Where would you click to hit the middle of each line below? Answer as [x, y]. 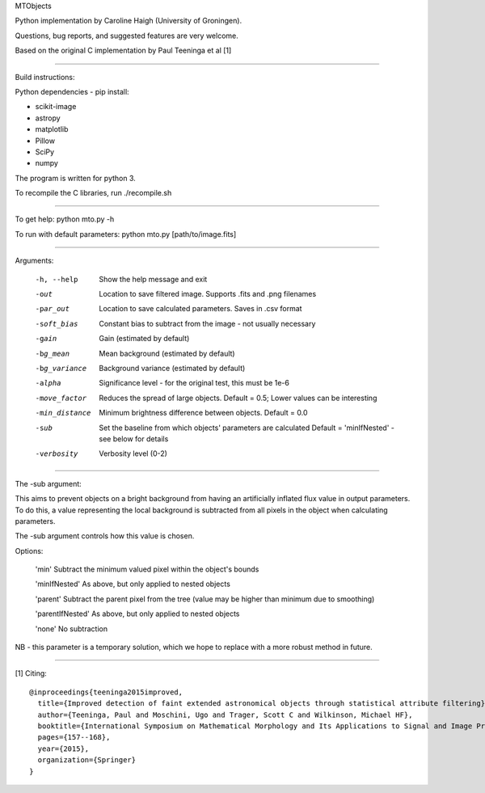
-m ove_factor [61, 398]
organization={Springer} [87, 760]
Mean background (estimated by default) [167, 353]
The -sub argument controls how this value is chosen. [105, 536]
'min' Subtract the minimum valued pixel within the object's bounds [147, 569]
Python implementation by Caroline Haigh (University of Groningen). [129, 21]
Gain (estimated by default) [144, 339]
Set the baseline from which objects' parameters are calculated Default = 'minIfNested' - [247, 428]
